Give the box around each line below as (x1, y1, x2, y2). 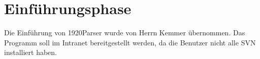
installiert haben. (4, 47, 57, 57)
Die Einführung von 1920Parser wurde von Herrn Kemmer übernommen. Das (4, 27, 245, 38)
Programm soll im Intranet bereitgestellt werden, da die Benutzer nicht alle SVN (4, 37, 256, 47)
